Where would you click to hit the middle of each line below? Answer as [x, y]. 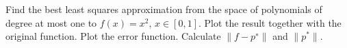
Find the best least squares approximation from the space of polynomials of [164, 9]
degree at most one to [51, 22]
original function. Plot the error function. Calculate [113, 36]
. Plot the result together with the [270, 22]
